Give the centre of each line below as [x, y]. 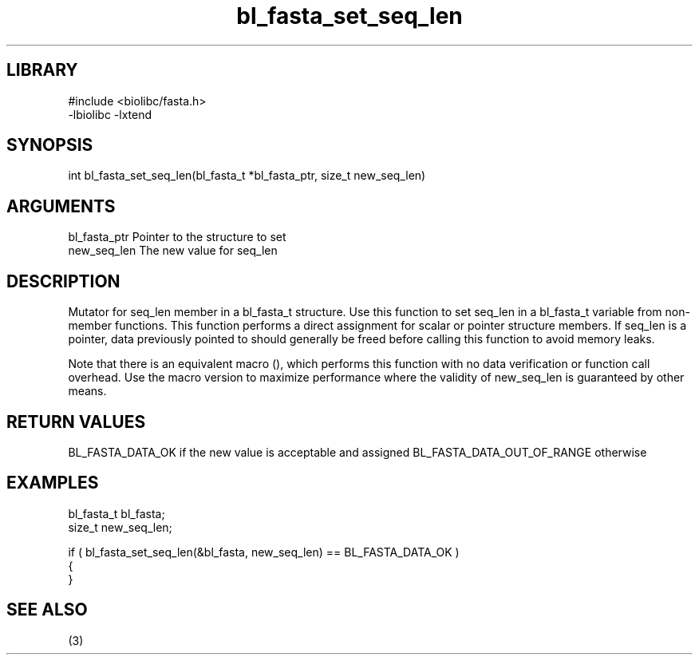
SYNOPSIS [50, 145]
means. [87, 391]
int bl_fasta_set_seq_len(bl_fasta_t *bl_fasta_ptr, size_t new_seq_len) [247, 176]
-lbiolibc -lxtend [110, 114]
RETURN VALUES [76, 422]
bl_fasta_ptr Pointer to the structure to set [177, 237]
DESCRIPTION [63, 281]
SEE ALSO [47, 610]
